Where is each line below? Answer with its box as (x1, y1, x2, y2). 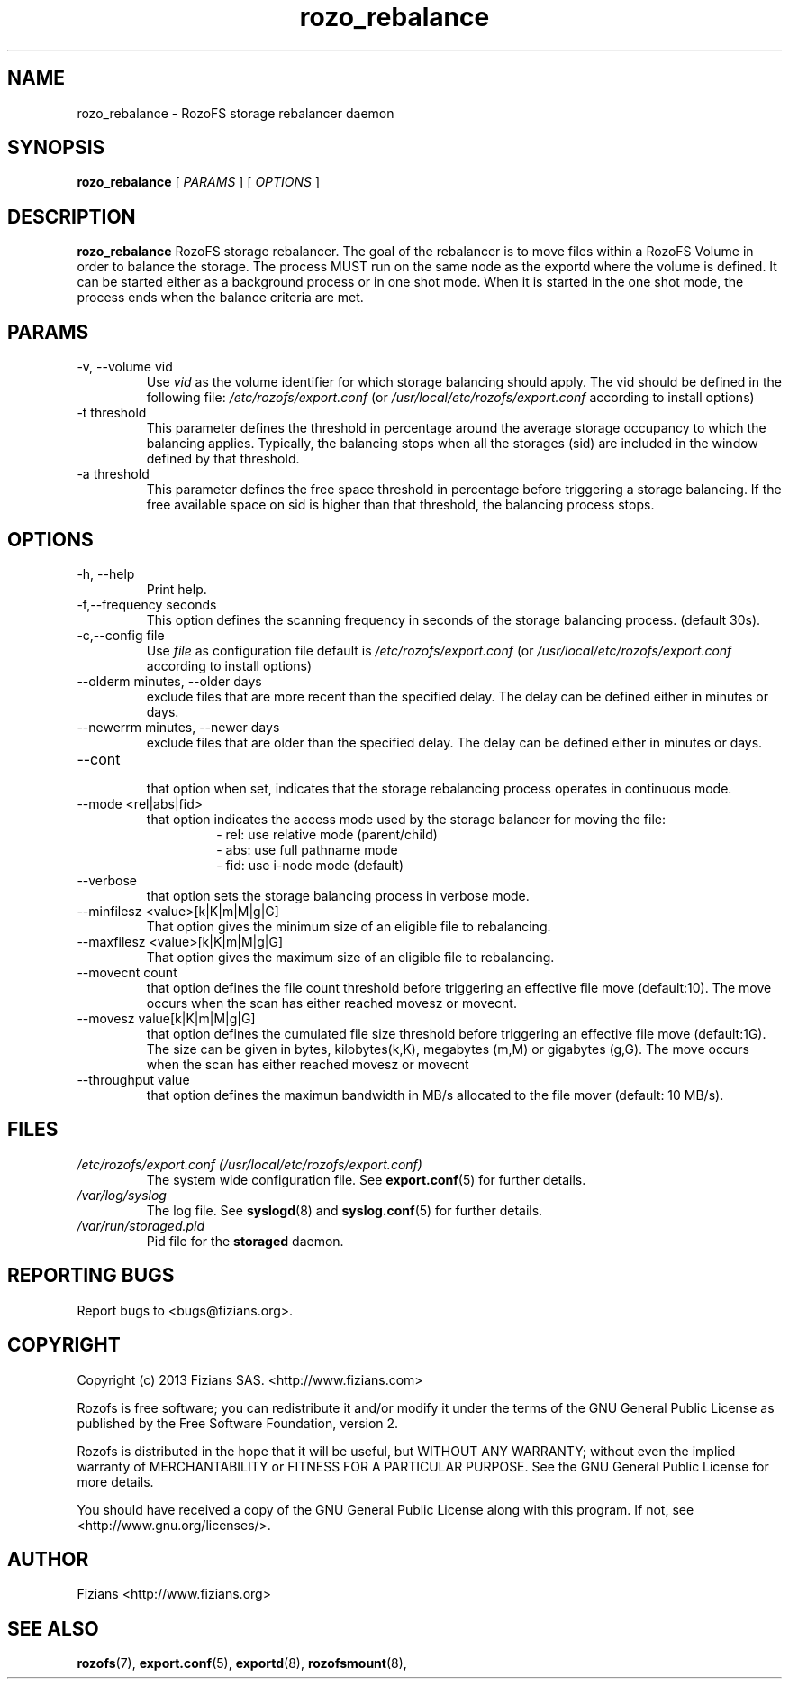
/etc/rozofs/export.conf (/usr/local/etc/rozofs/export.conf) (77, 1156, 422, 1172)
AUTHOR (7, 1547, 89, 1571)
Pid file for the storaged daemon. (146, 1232, 344, 1249)
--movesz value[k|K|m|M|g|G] (77, 1010, 256, 1026)
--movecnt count (77, 964, 177, 980)
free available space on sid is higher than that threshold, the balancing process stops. (146, 497, 655, 513)
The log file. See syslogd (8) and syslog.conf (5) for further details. (146, 1202, 543, 1218)
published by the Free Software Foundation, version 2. (77, 1415, 399, 1431)
